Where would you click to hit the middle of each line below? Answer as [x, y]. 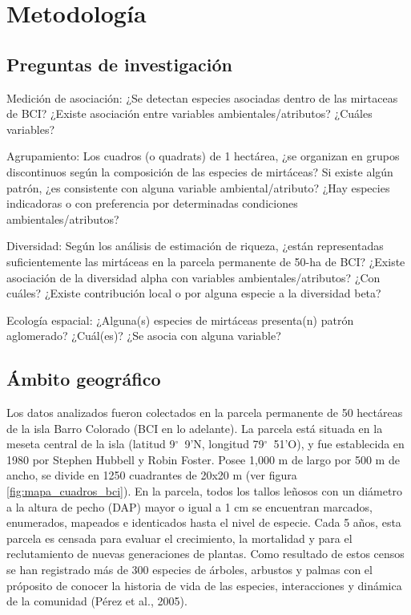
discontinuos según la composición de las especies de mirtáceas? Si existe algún [200, 171]
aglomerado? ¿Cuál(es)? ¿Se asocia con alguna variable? [144, 336]
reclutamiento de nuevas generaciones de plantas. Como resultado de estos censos [205, 554]
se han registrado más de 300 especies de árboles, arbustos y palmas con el [189, 570]
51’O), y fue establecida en [339, 444]
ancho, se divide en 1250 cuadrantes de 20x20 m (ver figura [152, 475]
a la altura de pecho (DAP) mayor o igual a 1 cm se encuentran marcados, [189, 506]
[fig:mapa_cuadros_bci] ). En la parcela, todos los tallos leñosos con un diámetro [204, 491]
